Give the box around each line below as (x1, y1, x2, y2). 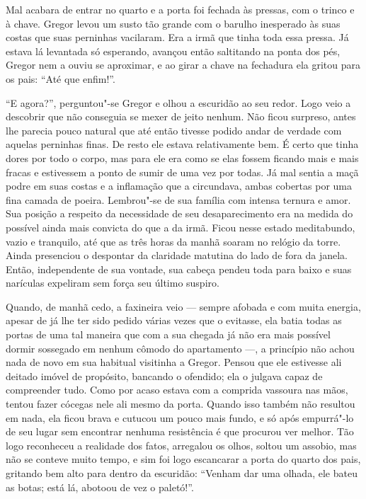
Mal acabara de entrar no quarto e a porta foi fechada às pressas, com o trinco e (6, 2, 355, 16)
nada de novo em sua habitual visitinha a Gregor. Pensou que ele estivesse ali (6, 355, 342, 369)
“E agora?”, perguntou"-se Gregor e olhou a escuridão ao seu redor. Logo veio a (6, 95, 351, 110)
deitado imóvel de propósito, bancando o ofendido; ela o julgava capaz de (6, 368, 323, 383)
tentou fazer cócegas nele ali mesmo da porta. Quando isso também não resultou (6, 396, 355, 411)
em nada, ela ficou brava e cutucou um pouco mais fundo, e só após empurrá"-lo (6, 410, 354, 425)
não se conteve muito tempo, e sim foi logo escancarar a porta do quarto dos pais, (6, 452, 361, 466)
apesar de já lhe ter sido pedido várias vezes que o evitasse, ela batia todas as (6, 313, 342, 328)
